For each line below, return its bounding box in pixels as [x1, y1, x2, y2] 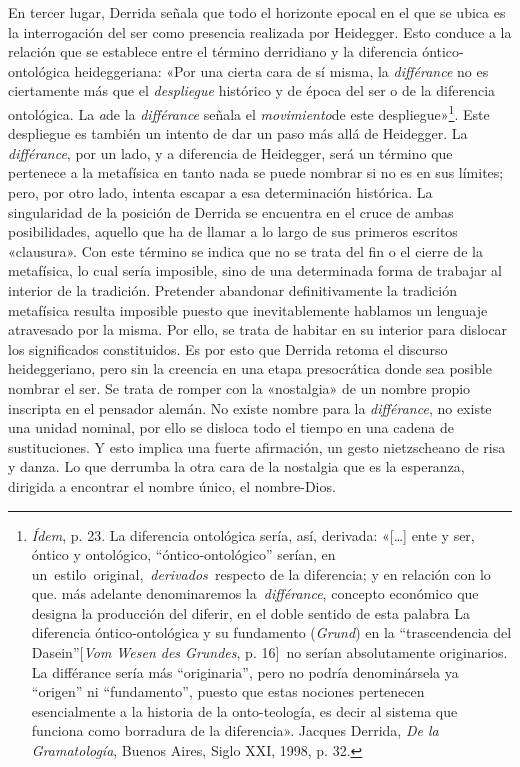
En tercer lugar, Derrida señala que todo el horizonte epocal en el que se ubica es [8, 2, 506, 22]
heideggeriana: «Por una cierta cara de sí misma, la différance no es [74, 60, 489, 81]
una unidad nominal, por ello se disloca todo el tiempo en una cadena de [8, 417, 454, 438]
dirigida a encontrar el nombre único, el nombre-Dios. [8, 475, 336, 496]
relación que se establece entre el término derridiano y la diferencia [8, 41, 418, 62]
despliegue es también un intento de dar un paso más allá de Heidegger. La [8, 123, 468, 144]
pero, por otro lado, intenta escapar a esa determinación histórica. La [8, 182, 433, 202]
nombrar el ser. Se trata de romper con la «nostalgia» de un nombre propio [8, 377, 471, 398]
